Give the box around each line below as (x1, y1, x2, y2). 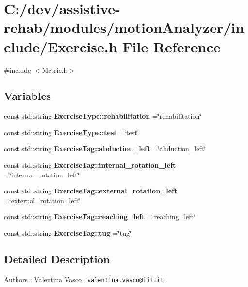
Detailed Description (4, 252, 110, 267)
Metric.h (42, 64, 67, 75)
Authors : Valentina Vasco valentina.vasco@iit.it (4, 274, 164, 284)
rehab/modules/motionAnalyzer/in (4, 17, 245, 37)
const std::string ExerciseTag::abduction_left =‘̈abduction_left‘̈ (4, 143, 206, 154)
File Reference (122, 36, 221, 56)
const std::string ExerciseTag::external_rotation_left (4, 186, 178, 196)
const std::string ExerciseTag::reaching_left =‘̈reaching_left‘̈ (4, 211, 196, 222)
